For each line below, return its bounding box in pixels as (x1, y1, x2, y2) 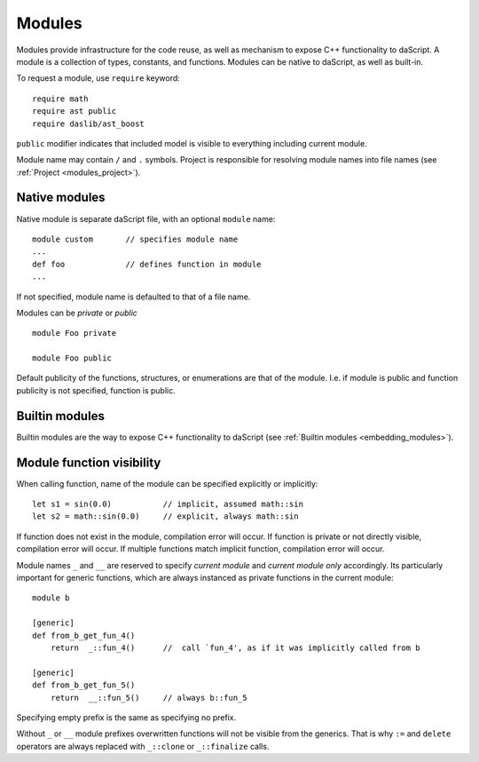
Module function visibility (16, 455, 161, 470)
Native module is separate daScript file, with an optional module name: (16, 213, 276, 224)
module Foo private (32, 329, 117, 338)
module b (32, 593, 70, 603)
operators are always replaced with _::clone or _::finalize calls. (16, 741, 270, 751)
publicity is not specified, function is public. (16, 385, 177, 395)
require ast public (32, 107, 117, 116)
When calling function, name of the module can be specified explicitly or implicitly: (16, 478, 318, 488)
